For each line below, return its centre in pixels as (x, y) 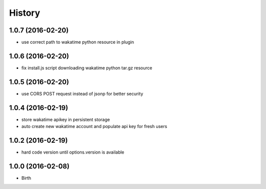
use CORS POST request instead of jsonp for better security (82, 94)
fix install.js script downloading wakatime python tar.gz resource (87, 68)
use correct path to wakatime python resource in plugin (78, 42)
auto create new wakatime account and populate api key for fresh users (94, 126)
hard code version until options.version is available (73, 152)
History (25, 13)
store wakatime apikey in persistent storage (66, 119)
